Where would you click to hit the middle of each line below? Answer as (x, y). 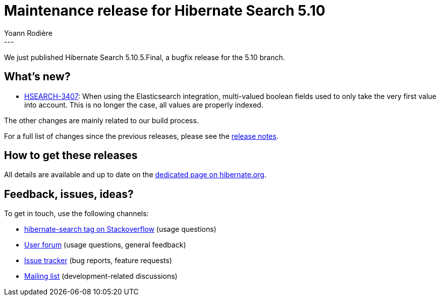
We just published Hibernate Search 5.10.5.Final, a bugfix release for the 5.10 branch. (145, 57)
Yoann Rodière (28, 33)
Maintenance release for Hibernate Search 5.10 (165, 11)
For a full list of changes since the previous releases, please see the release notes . (141, 136)
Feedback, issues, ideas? (69, 194)
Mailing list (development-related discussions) (101, 276)
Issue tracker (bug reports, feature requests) (98, 261)
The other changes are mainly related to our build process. (101, 120)
